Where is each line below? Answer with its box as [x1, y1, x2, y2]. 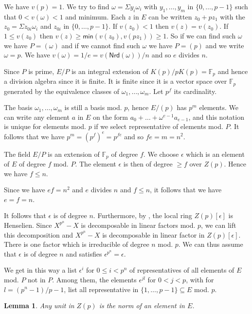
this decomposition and [4, 229, 73, 240]
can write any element [4, 111, 70, 122]
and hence [217, 66, 248, 76]
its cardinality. [174, 86, 217, 96]
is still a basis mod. [64, 102, 122, 112]
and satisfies [66, 248, 102, 259]
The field [4, 148, 31, 159]
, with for [186, 274, 214, 284]
